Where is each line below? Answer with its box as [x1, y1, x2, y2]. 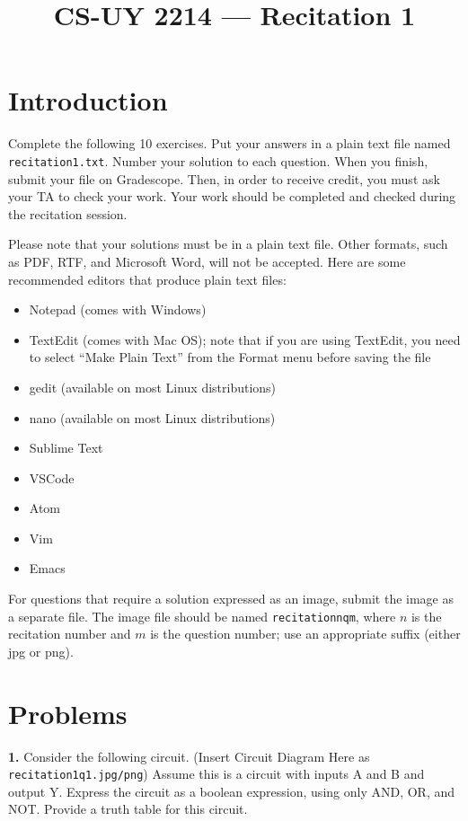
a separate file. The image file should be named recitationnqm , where [8, 606, 396, 625]
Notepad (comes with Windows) [29, 300, 207, 319]
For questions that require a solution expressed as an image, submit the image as [8, 589, 454, 608]
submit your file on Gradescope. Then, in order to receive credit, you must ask [8, 169, 440, 188]
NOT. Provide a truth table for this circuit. [8, 799, 248, 818]
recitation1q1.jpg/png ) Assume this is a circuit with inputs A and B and [8, 764, 425, 783]
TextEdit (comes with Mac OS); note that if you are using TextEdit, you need [29, 330, 461, 349]
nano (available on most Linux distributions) [29, 408, 276, 427]
